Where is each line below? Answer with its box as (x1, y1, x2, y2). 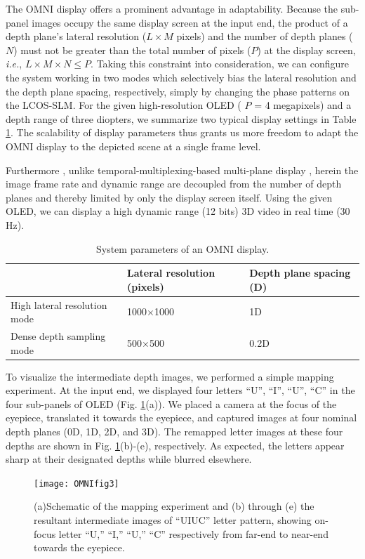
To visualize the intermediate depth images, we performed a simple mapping (6, 369, 334, 383)
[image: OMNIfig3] (34, 478, 119, 489)
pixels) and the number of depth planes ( (176, 29, 353, 44)
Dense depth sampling (11, 328, 106, 343)
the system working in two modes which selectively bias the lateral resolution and (6, 70, 357, 84)
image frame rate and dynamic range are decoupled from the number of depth (6, 176, 342, 191)
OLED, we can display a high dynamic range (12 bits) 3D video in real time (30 (6, 204, 350, 218)
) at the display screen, (257, 42, 356, 57)
